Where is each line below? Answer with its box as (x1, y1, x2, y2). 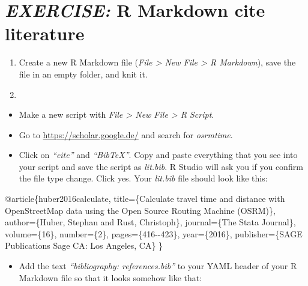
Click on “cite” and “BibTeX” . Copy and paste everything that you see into (19, 148, 298, 161)
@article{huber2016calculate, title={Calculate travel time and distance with (5, 192, 285, 205)
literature (5, 21, 85, 46)
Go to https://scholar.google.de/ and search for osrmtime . (19, 128, 233, 141)
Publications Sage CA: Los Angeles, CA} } (5, 239, 163, 252)
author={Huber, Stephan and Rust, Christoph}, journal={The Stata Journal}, (5, 216, 296, 228)
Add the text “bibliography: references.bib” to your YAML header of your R (19, 260, 297, 272)
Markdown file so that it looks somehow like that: (19, 271, 202, 284)
